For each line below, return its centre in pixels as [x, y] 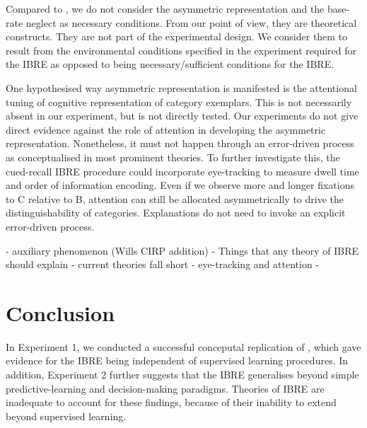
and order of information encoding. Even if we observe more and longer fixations [180, 185]
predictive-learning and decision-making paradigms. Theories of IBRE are [165, 388]
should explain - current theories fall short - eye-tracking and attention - [162, 264]
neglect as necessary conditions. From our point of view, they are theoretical [191, 22]
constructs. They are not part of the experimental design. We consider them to [177, 36]
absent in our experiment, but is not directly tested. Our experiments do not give [182, 116]
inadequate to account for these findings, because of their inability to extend [171, 402]
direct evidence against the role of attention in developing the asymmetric [166, 129]
